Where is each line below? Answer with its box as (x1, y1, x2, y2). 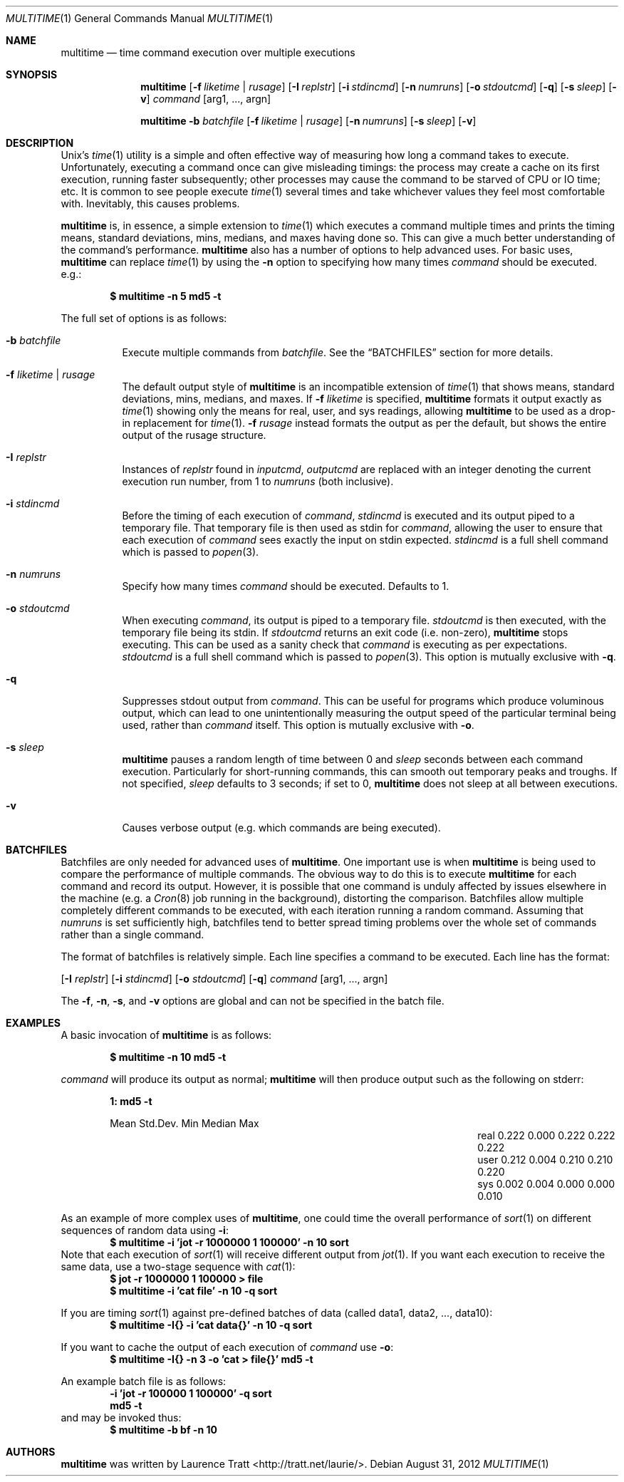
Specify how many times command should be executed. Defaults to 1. (122, 580, 449, 592)
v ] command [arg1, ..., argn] (140, 93, 271, 105)
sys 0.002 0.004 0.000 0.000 (477, 1178, 615, 1190)
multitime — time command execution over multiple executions (61, 46, 355, 58)
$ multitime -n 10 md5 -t (110, 1051, 227, 1063)
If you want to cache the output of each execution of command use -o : (61, 1341, 394, 1353)
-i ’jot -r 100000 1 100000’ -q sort (110, 1387, 272, 1399)
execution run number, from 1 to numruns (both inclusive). (122, 475, 394, 487)
